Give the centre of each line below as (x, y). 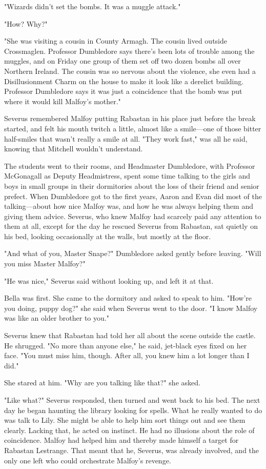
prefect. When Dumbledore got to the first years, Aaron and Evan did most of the (133, 196)
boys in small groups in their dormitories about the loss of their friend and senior (132, 185)
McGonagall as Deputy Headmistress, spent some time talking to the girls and (127, 176)
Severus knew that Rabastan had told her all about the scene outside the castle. (130, 335)
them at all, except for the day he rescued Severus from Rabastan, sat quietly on (131, 226)
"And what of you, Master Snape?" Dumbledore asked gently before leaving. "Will (133, 253)
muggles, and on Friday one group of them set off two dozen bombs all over (122, 61)
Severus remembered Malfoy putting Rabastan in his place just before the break (130, 118)
